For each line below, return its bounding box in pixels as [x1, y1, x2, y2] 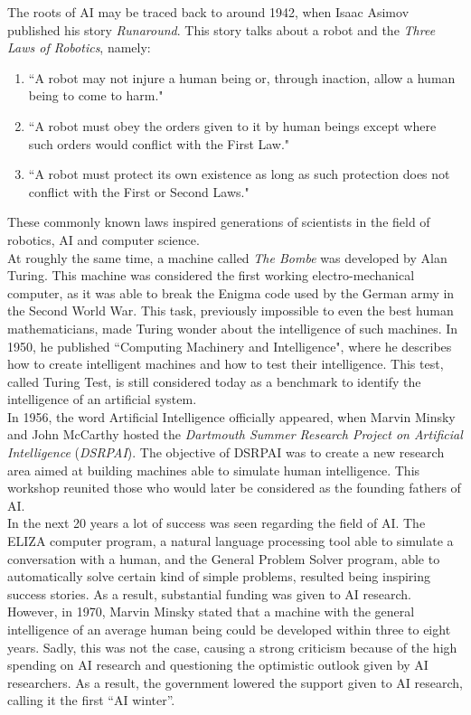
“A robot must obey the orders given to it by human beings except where [28, 116, 437, 135]
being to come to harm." [28, 86, 164, 105]
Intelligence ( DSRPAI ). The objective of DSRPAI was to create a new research [7, 443, 445, 462]
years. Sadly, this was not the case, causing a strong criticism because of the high [7, 637, 457, 656]
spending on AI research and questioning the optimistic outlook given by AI [7, 655, 429, 674]
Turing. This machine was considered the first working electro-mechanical [7, 266, 415, 285]
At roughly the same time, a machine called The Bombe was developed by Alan [7, 248, 447, 267]
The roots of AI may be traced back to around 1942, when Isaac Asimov [7, 3, 410, 21]
